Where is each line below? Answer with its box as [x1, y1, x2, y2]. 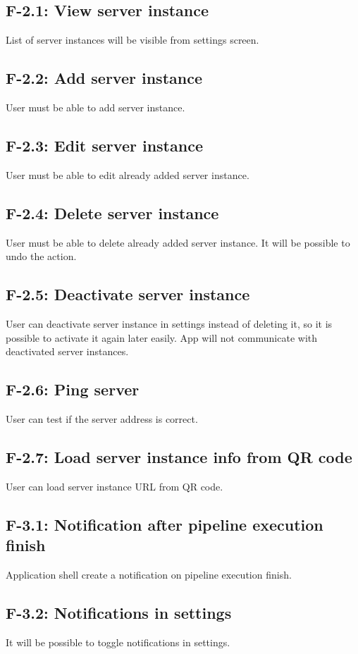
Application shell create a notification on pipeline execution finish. [6, 567, 292, 581]
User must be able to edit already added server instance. [6, 167, 249, 182]
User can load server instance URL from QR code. [6, 479, 223, 493]
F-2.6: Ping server [6, 378, 140, 400]
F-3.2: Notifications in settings [6, 601, 232, 623]
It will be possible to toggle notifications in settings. [6, 634, 230, 649]
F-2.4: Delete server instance [6, 202, 219, 223]
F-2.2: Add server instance [6, 67, 202, 89]
